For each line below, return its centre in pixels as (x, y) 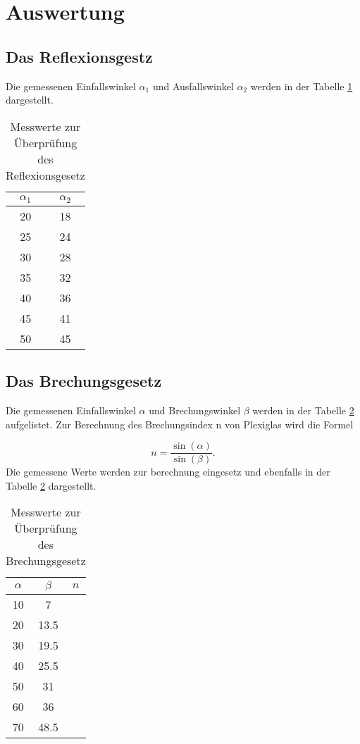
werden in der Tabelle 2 (303, 410)
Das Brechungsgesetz (84, 381)
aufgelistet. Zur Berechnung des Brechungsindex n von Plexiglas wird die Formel (180, 424)
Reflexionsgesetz (45, 175)
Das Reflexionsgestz (79, 56)
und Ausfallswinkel (193, 86)
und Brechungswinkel (195, 410)
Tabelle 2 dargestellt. (51, 485)
